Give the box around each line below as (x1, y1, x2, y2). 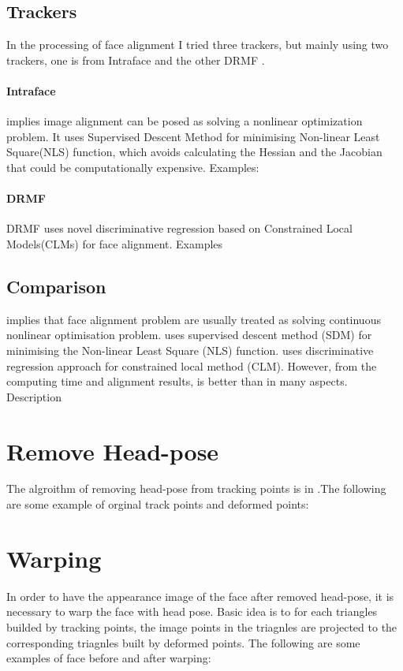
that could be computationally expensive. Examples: (6, 158, 259, 175)
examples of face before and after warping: (6, 650, 211, 666)
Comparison (6, 274, 106, 298)
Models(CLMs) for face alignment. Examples (6, 235, 223, 252)
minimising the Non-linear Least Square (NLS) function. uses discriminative (6, 341, 374, 358)
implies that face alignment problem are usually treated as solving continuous (6, 311, 381, 327)
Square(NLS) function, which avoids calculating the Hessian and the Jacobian (6, 144, 382, 160)
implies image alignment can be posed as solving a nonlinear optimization (6, 113, 363, 129)
